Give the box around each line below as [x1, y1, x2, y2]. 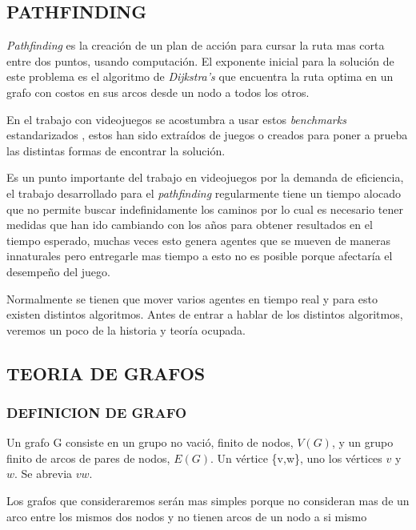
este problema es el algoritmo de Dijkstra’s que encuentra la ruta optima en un [6, 68, 394, 85]
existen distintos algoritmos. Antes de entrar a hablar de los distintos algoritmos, [6, 306, 403, 323]
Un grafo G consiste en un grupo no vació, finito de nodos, [6, 434, 294, 451]
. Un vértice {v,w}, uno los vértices [210, 449, 382, 466]
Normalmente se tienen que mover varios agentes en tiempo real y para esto [6, 290, 378, 307]
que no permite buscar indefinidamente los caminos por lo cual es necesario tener [6, 200, 403, 217]
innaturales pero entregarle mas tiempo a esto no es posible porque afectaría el [6, 247, 393, 264]
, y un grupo [331, 434, 394, 451]
